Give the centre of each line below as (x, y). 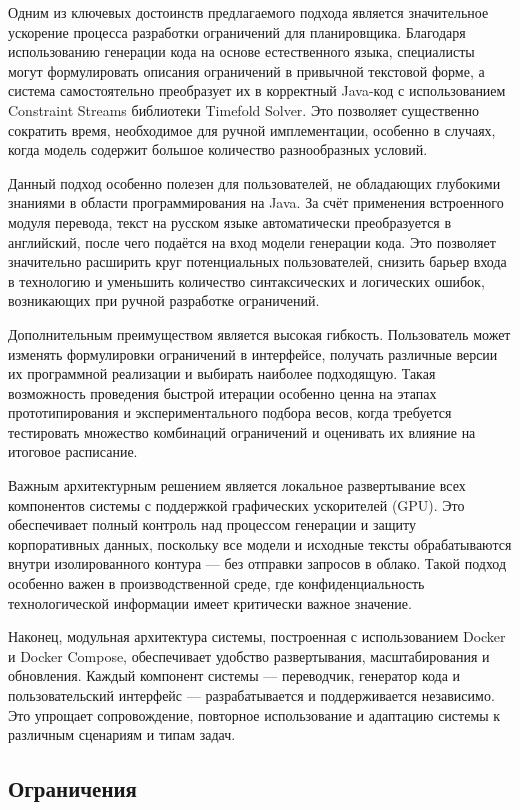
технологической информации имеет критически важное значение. (210, 602)
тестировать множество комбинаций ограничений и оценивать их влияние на (242, 431)
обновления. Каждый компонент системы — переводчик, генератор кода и (234, 675)
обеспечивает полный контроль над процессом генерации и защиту (212, 524)
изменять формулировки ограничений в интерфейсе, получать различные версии (253, 353)
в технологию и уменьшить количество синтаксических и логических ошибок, (246, 280)
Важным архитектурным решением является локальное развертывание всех (237, 485)
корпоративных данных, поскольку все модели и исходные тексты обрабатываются (260, 543)
